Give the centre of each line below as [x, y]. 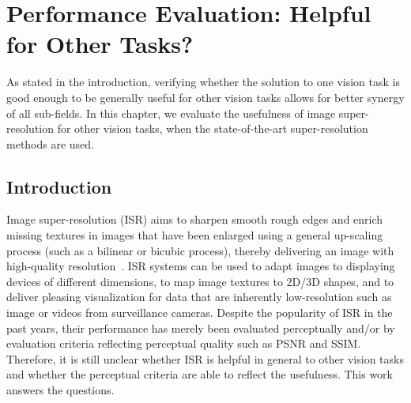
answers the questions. [60, 390]
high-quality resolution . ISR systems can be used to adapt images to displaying [201, 266]
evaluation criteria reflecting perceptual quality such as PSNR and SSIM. [184, 343]
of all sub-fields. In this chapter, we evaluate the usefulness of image [171, 113]
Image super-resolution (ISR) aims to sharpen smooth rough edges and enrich [195, 219]
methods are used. [51, 143]
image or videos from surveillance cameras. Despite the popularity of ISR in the [200, 313]
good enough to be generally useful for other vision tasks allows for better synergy [205, 97]
